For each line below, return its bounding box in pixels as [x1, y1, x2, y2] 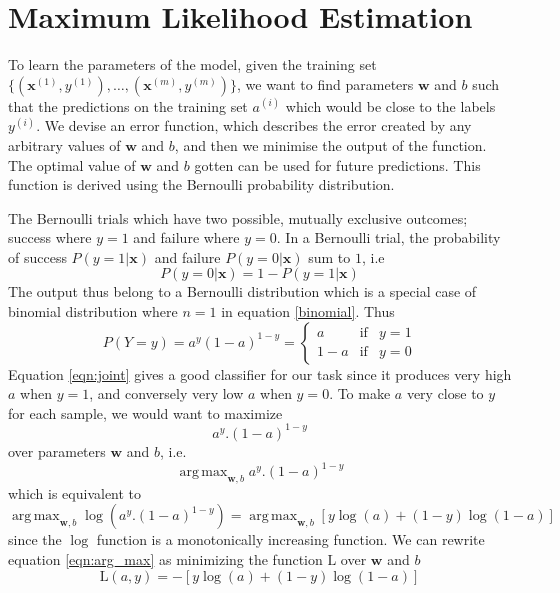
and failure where [133, 227, 240, 248]
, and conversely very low [89, 383, 244, 404]
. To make [329, 383, 391, 404]
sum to [308, 246, 351, 267]
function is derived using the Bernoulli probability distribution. [8, 174, 395, 195]
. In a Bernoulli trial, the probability [276, 227, 501, 248]
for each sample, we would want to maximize [8, 402, 283, 423]
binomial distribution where [8, 301, 178, 322]
